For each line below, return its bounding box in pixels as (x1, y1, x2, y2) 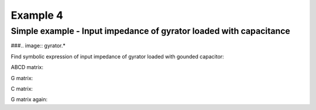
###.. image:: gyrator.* (11, 42, 66, 49)
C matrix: (11, 85, 33, 92)
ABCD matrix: (11, 64, 44, 71)
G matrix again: (11, 96, 48, 103)
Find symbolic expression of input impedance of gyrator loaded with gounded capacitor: (11, 53, 225, 60)
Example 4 (11, 9, 64, 22)
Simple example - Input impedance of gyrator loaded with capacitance (11, 26, 291, 36)
